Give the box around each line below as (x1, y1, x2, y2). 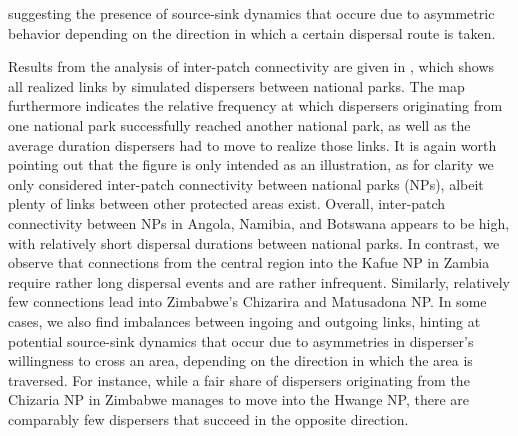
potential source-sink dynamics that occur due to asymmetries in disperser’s (8, 330, 474, 351)
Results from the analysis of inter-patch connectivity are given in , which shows (8, 56, 495, 77)
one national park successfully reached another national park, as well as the (8, 114, 471, 135)
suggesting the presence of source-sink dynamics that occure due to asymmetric (8, 3, 495, 23)
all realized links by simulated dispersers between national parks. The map (8, 75, 465, 96)
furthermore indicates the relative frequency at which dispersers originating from (8, 95, 503, 116)
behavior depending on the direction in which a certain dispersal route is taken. (8, 22, 496, 43)
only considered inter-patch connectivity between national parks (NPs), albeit (8, 173, 484, 194)
